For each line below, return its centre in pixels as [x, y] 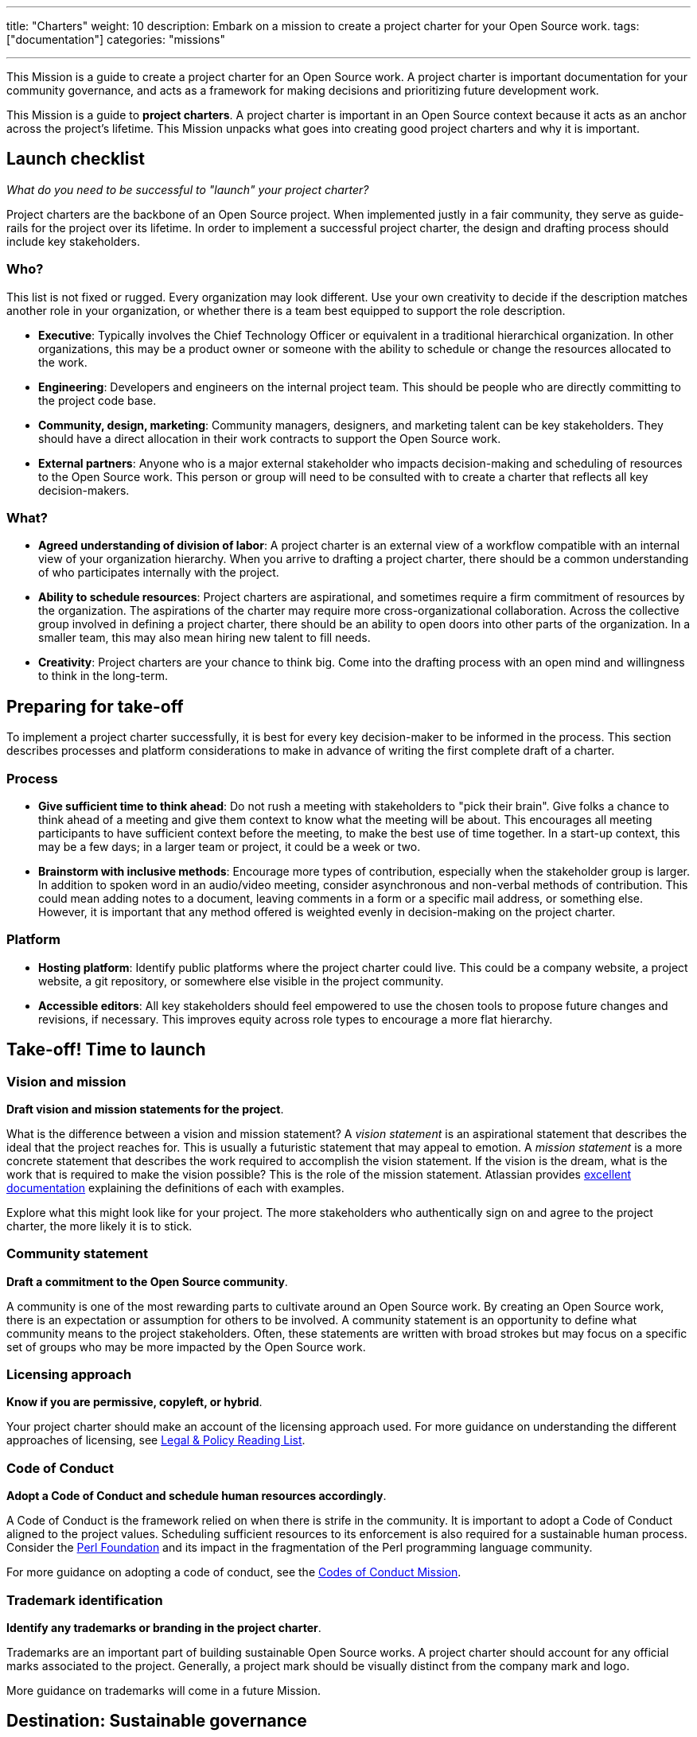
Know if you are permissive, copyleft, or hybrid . [134, 1402]
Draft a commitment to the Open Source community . [147, 1281]
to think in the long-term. [103, 676]
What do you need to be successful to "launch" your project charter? [188, 189]
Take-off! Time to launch [106, 1050]
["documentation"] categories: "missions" [116, 39]
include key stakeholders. [73, 241]
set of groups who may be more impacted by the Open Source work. [186, 1346]
